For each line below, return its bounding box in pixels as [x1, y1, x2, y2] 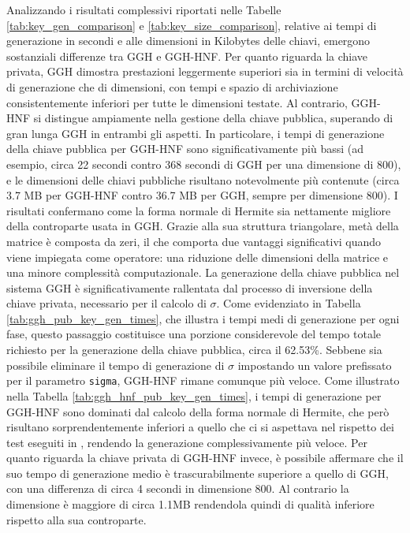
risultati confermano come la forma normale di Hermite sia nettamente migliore [6, 202, 391, 218]
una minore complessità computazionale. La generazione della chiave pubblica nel [6, 264, 400, 281]
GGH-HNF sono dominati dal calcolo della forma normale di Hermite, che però [6, 403, 389, 419]
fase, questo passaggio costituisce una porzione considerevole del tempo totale [6, 326, 382, 342]
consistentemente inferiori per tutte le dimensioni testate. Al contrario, [6, 94, 348, 110]
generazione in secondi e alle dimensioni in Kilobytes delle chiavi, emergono [6, 32, 371, 49]
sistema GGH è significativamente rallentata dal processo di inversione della [6, 279, 373, 296]
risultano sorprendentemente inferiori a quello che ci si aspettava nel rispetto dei [6, 419, 394, 435]
